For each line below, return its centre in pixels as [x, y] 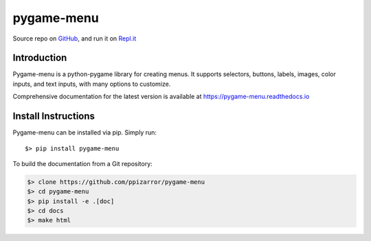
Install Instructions [54, 116]
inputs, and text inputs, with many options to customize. [92, 84]
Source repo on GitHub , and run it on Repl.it [75, 38]
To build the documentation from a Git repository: [82, 163]
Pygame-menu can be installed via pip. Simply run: [85, 133]
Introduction [40, 58]
